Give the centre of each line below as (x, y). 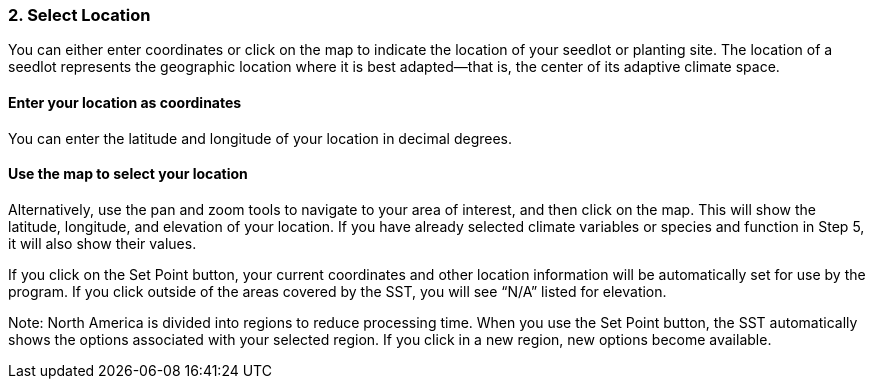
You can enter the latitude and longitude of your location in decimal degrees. (260, 138)
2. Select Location (79, 15)
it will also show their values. (102, 243)
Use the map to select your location (128, 174)
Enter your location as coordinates (125, 102)
